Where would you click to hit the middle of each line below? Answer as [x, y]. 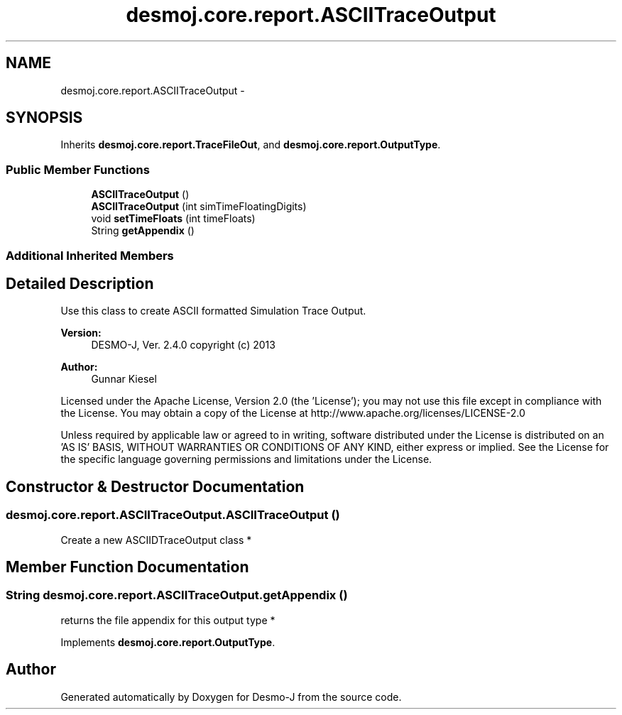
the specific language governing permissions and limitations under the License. [246, 459]
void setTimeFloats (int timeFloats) [173, 219]
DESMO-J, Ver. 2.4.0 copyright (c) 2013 [183, 345]
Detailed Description [80, 283]
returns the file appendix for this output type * [168, 620]
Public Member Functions [78, 169]
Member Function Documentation [127, 567]
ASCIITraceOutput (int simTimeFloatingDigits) [199, 207]
